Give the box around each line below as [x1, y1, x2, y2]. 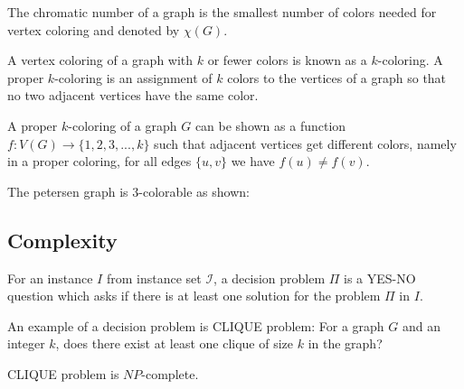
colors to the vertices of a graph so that [227, 68, 447, 87]
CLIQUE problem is [7, 364, 119, 383]
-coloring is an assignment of [54, 68, 213, 87]
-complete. [141, 364, 199, 383]
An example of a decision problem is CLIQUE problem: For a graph [7, 316, 384, 335]
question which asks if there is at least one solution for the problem [7, 286, 381, 305]
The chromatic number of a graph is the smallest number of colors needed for [7, 3, 437, 21]
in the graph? [308, 334, 383, 353]
